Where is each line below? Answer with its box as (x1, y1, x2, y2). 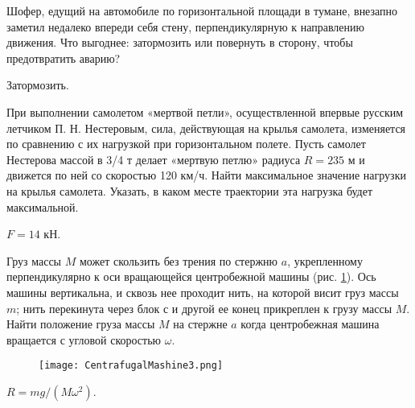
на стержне (173, 315, 228, 332)
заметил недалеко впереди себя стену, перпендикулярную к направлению (6, 18, 365, 35)
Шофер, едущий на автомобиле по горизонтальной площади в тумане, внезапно (6, 2, 398, 19)
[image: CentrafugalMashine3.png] (39, 360, 224, 372)
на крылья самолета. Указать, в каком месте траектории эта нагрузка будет (6, 182, 373, 199)
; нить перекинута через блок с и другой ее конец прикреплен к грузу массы (16, 299, 392, 316)
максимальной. (6, 198, 79, 215)
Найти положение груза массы (6, 315, 155, 332)
